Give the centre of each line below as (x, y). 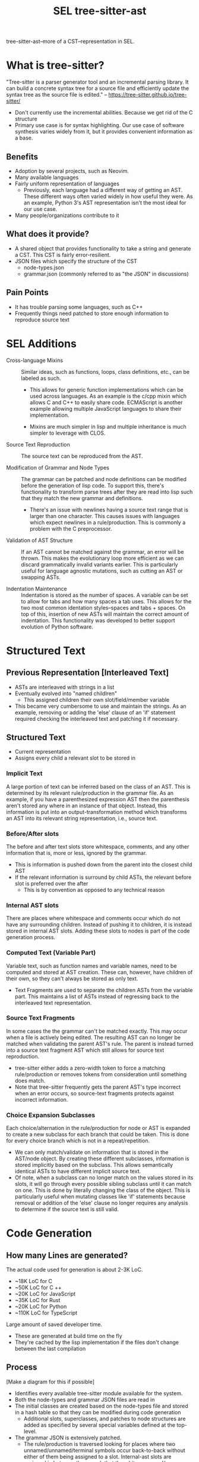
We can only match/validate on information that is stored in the (91, 1153)
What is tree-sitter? (55, 65)
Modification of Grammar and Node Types (58, 467)
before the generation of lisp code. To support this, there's (93, 485)
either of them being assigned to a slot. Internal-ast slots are (97, 1457)
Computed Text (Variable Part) (51, 953)
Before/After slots (33, 834)
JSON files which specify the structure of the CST (76, 261)
